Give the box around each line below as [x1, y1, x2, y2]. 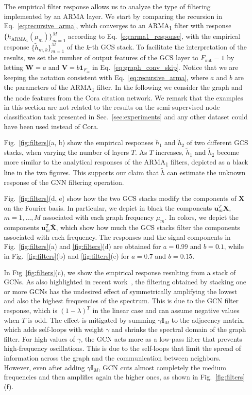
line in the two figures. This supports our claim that [4, 167, 159, 178]
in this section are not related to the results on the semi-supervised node [4, 102, 220, 112]
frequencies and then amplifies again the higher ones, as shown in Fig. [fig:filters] [4, 372, 245, 382]
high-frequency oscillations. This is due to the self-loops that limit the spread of [4, 343, 241, 353]
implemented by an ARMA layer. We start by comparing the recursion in [4, 11, 222, 21]
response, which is [4, 305, 57, 315]
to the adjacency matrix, [171, 314, 245, 325]
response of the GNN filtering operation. [4, 177, 124, 187]
